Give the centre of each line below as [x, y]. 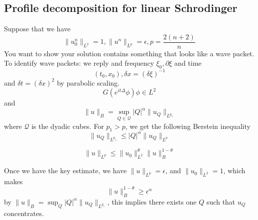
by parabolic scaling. [88, 82]
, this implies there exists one [152, 201]
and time [188, 63]
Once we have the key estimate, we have [65, 170]
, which [234, 170]
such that [221, 201]
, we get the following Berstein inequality [188, 126]
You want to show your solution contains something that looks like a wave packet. [129, 53]
